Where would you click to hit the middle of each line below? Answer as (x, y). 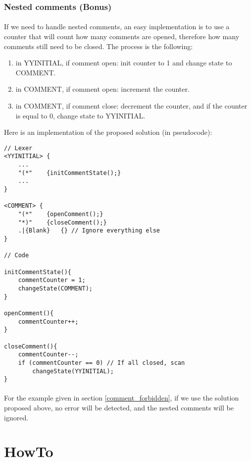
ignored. (16, 417)
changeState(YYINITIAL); (73, 371)
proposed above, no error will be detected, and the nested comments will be (119, 407)
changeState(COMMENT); (55, 288)
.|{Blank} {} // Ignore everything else (89, 231)
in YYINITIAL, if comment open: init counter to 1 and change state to (124, 63)
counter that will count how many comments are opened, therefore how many (122, 36)
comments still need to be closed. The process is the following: (99, 46)
